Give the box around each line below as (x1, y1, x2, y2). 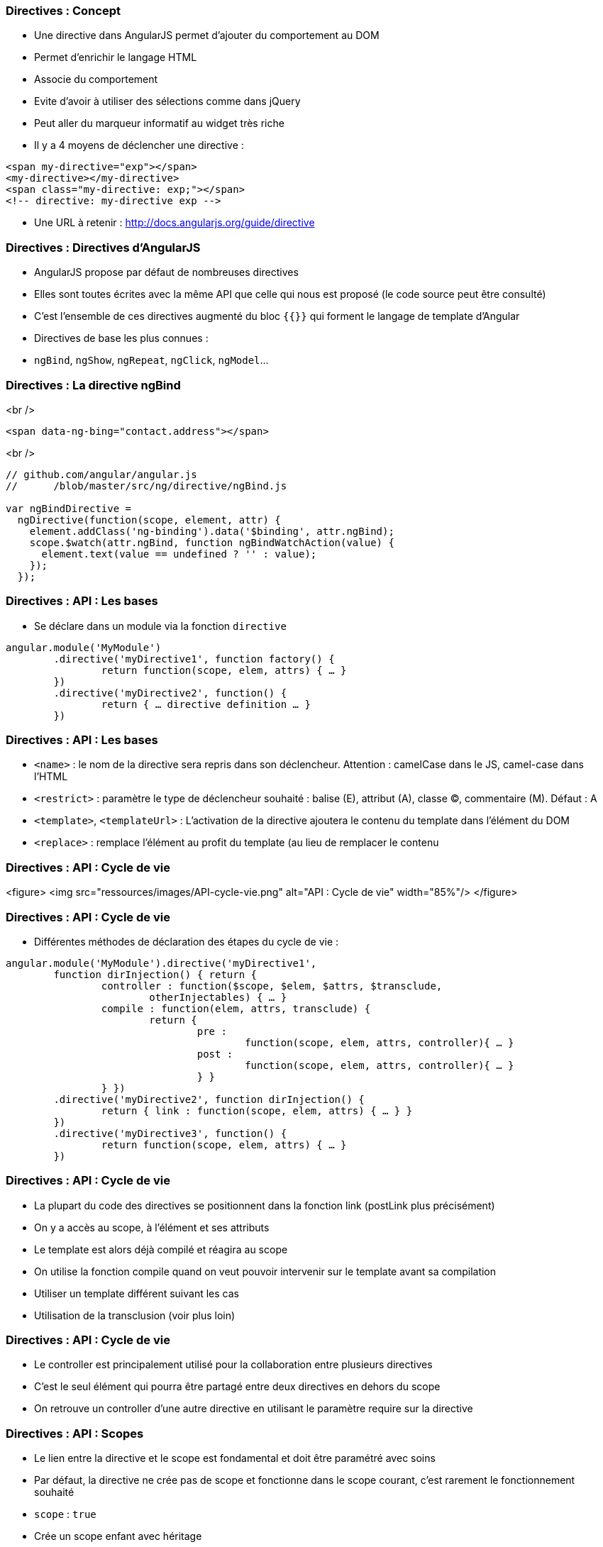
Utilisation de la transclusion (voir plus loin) (34, 1309, 236, 1321)
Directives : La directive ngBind (6, 377, 181, 392)
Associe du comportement (34, 73, 158, 86)
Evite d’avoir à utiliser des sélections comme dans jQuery (34, 95, 301, 108)
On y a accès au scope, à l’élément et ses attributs (34, 1221, 270, 1233)
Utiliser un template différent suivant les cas (34, 1287, 239, 1299)
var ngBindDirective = (6, 502, 132, 514)
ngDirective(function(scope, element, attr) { (17, 514, 281, 526)
